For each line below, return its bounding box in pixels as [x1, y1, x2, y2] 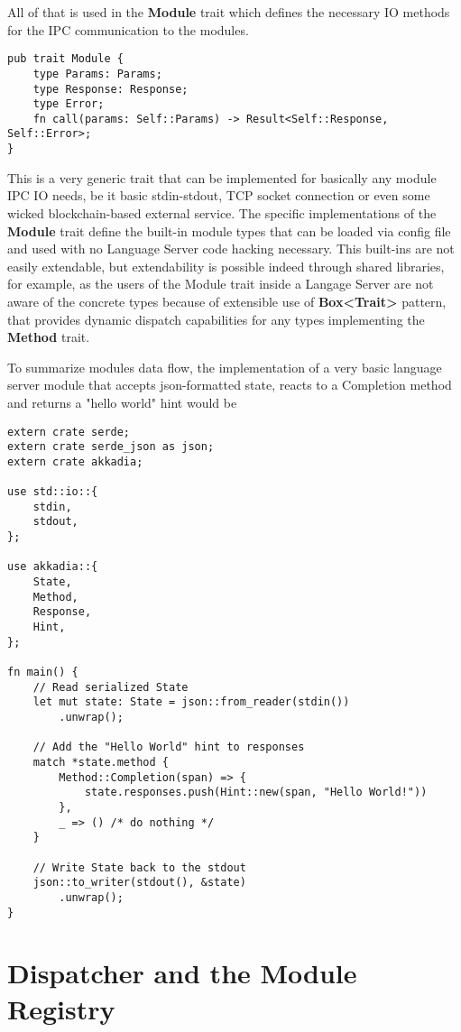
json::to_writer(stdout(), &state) [32, 876, 246, 889]
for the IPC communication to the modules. [7, 20, 249, 39]
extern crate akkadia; [7, 455, 143, 468]
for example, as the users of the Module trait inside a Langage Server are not [7, 274, 434, 293]
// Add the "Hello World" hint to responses [32, 741, 305, 754]
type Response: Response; [32, 82, 189, 96]
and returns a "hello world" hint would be [7, 392, 237, 411]
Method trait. [7, 327, 90, 346]
